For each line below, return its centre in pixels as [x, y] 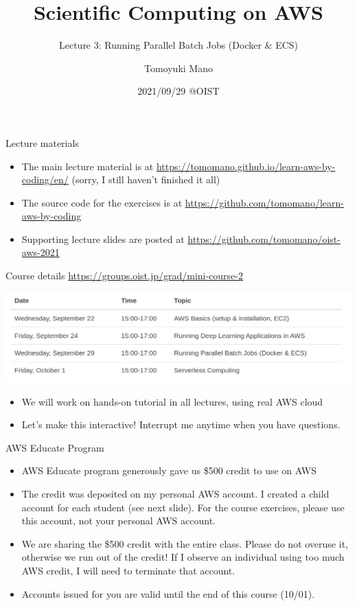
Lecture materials [42, 142]
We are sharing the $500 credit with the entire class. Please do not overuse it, [185, 543]
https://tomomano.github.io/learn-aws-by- [246, 166]
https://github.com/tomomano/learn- [264, 202]
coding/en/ [45, 179]
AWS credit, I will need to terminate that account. [128, 570]
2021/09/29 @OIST [178, 91]
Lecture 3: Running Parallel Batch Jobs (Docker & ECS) [178, 45]
